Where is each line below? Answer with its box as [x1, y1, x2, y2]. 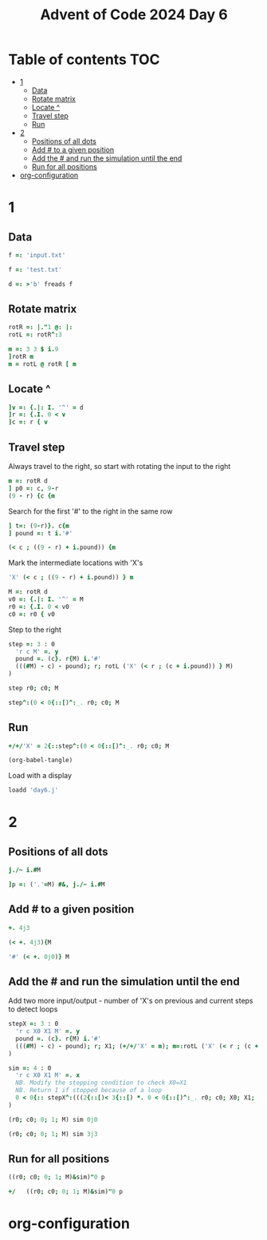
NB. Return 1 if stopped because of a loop [15, 1087, 162, 1095]
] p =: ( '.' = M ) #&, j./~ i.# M [8, 880, 105, 888]
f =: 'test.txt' [8, 265, 62, 273]
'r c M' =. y [15, 647, 59, 656]
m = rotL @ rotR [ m [8, 360, 77, 368]
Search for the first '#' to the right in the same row [8, 506, 173, 516]
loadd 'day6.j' [8, 786, 59, 794]
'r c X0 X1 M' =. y [15, 1027, 80, 1035]
